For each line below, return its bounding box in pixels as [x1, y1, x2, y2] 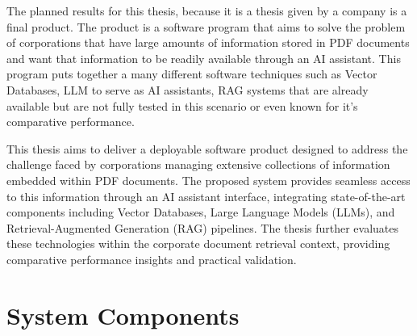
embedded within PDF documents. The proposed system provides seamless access [6, 171, 411, 188]
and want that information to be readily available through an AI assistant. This [6, 49, 401, 66]
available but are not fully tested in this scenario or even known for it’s [6, 97, 358, 114]
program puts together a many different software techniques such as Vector [6, 65, 377, 82]
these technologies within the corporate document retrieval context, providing [6, 235, 390, 252]
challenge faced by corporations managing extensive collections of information [6, 156, 390, 173]
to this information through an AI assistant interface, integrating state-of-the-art [6, 187, 406, 204]
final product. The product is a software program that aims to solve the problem [6, 18, 406, 35]
